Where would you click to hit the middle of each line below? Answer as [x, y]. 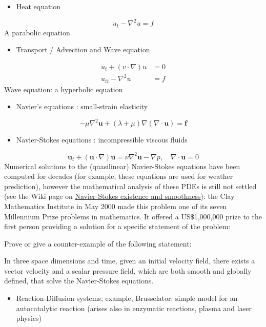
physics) [29, 318]
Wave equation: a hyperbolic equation [64, 89]
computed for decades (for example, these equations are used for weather [119, 176]
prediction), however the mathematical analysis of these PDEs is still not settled [130, 186]
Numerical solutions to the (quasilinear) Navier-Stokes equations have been [122, 166]
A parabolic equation [37, 32]
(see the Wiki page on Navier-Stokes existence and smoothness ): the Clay [119, 196]
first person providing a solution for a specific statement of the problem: [117, 226]
